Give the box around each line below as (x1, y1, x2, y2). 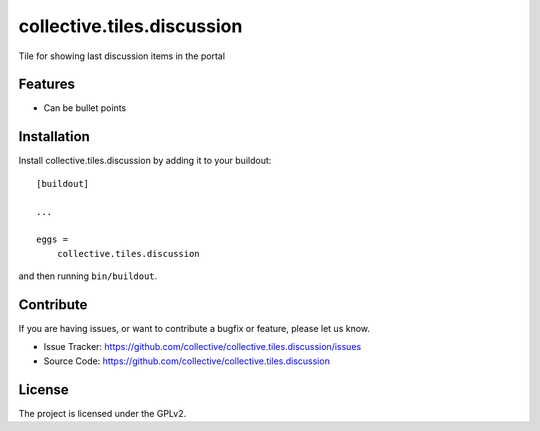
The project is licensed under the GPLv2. (18, 407, 187, 419)
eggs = (36, 234, 69, 245)
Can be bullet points (43, 102, 127, 114)
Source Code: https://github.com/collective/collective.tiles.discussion (43, 355, 330, 367)
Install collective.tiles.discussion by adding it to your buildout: (18, 155, 272, 167)
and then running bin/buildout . (18, 270, 158, 282)
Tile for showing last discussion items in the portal (18, 50, 225, 62)
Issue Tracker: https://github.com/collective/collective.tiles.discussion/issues (43, 341, 362, 353)
